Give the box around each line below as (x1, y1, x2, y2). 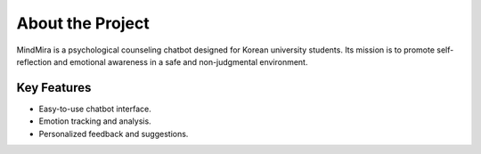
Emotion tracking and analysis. (38, 116, 151, 126)
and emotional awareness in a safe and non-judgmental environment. (53, 56, 308, 67)
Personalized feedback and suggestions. (38, 128, 189, 139)
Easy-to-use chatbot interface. (38, 103, 151, 114)
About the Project (16, 13, 151, 33)
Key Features (16, 80, 92, 95)
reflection (16, 56, 53, 67)
